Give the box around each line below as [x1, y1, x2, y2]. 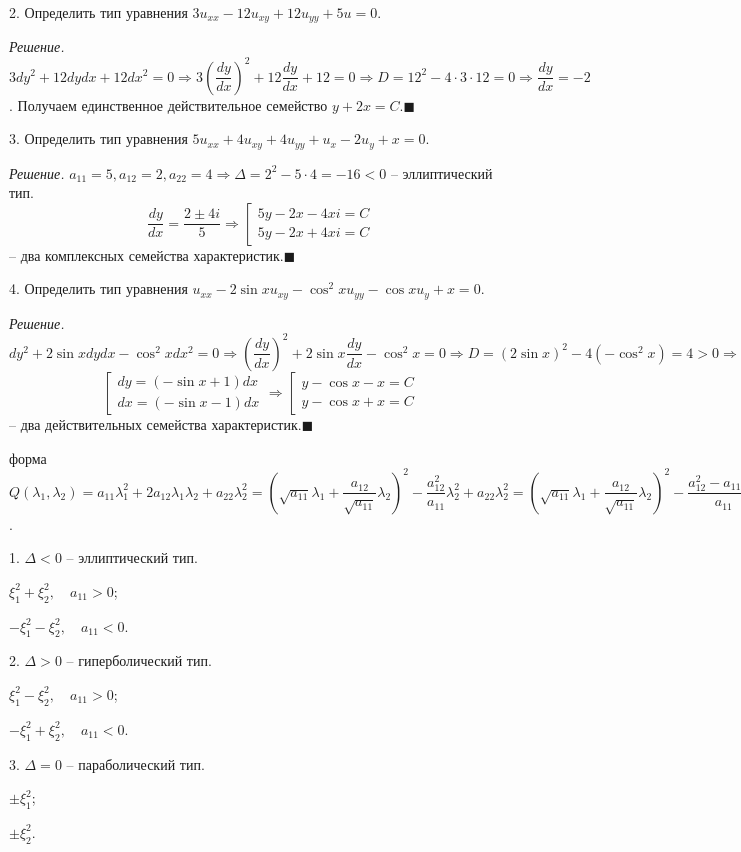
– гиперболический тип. [66, 650, 212, 671]
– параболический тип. [66, 753, 205, 774]
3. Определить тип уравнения [9, 128, 188, 149]
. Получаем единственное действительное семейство [9, 94, 328, 115]
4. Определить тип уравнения [9, 278, 188, 299]
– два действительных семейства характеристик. [9, 413, 302, 434]
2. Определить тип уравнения [9, 2, 188, 22]
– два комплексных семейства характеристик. [9, 244, 284, 265]
